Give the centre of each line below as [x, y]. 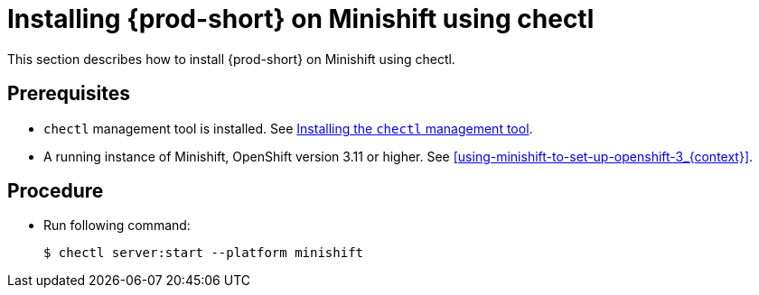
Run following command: [117, 226]
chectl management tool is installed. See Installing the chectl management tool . [288, 128]
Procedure [56, 191]
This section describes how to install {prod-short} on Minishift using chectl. [231, 59]
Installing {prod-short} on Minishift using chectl [301, 19]
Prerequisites [69, 94]
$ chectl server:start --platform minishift [204, 253]
